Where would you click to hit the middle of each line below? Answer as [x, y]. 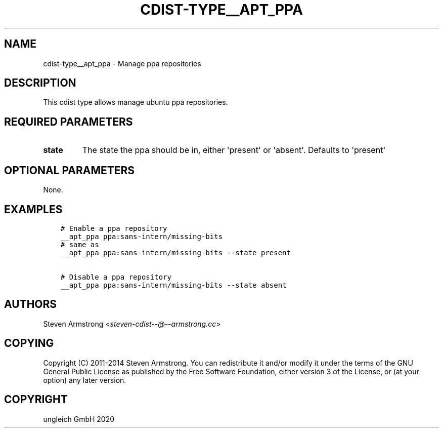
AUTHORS [31, 304]
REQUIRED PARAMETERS [69, 122]
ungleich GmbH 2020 [79, 419]
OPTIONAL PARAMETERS [70, 170]
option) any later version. [85, 380]
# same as [80, 244]
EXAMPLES [33, 209]
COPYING [29, 343]
